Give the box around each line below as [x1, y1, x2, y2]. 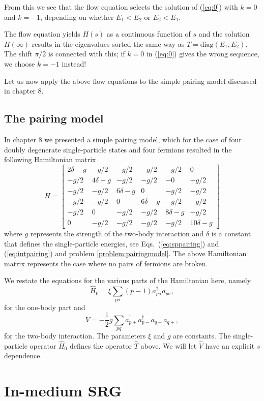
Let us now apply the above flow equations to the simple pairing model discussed [4, 75, 257, 86]
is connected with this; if [48, 48, 125, 59]
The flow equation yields [4, 28, 80, 39]
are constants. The [173, 330, 231, 341]
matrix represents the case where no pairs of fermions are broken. [4, 258, 208, 268]
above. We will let [140, 340, 197, 351]
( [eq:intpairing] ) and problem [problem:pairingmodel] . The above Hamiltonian [4, 248, 247, 259]
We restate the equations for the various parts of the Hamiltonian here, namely [4, 275, 251, 286]
